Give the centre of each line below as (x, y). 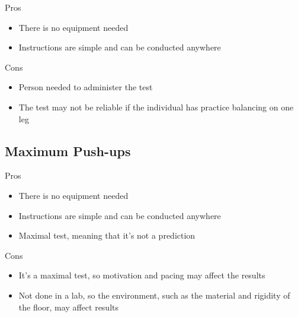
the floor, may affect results (69, 307)
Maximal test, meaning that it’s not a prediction (107, 235)
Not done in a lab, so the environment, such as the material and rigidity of (154, 295)
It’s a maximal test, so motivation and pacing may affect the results (142, 275)
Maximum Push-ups (68, 150)
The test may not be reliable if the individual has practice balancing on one (156, 107)
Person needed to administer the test (86, 87)
